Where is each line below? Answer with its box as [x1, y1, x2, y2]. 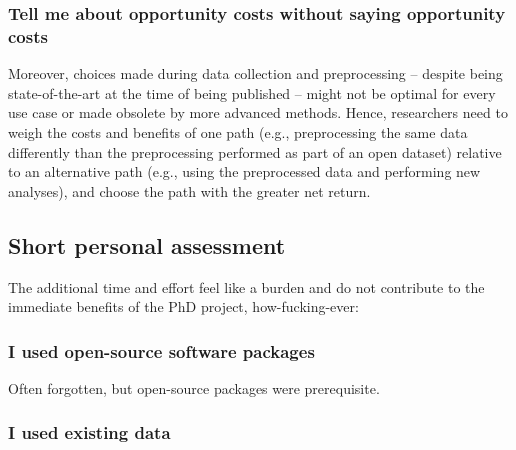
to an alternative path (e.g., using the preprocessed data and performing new [8, 161, 481, 182]
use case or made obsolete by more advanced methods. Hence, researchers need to [8, 102, 508, 123]
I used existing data [8, 420, 171, 445]
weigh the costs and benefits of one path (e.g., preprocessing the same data [8, 121, 468, 142]
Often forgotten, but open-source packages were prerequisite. [8, 377, 380, 398]
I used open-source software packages [8, 338, 315, 363]
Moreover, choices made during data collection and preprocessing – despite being [8, 63, 503, 84]
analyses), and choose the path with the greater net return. [8, 180, 371, 201]
